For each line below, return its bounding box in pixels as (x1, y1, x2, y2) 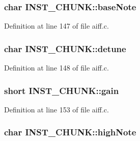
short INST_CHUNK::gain (4, 84, 119, 97)
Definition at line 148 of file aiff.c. (4, 62, 109, 73)
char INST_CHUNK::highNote (4, 126, 136, 138)
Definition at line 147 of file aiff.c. (4, 20, 109, 31)
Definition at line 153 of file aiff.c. (4, 104, 109, 114)
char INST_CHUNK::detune (4, 42, 126, 55)
